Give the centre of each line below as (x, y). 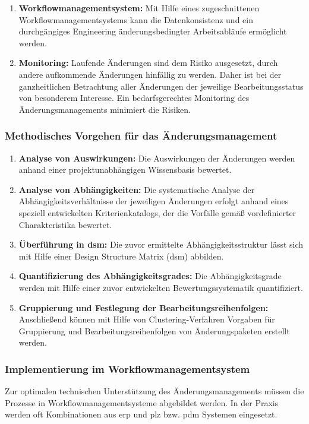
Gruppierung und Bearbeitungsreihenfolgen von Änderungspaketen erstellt (154, 330)
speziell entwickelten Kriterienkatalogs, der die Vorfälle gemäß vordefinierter (157, 212)
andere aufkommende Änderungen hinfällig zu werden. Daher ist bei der (150, 74)
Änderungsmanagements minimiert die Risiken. (105, 109)
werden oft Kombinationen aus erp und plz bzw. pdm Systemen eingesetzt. (141, 414)
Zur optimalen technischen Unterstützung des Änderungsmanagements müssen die (154, 391)
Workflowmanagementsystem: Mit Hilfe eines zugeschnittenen (139, 8)
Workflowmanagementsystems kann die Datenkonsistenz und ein (136, 19)
